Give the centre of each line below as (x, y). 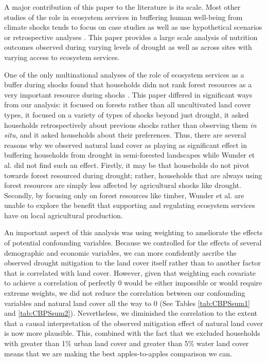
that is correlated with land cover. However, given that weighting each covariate (130, 272)
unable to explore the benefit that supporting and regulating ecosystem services (130, 205)
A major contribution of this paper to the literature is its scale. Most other (122, 7)
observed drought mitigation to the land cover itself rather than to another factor (133, 263)
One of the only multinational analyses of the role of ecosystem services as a (124, 74)
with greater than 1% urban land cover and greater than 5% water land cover (127, 343)
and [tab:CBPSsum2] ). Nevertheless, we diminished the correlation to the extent (131, 313)
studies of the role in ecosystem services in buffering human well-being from (123, 17)
